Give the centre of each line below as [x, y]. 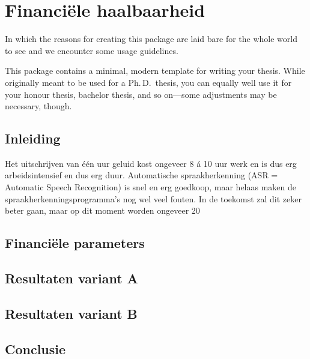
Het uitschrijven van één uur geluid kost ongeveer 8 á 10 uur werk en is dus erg [151, 163]
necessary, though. [38, 106]
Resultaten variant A [71, 278]
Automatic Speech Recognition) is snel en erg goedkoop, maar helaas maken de [151, 187]
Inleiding [33, 138]
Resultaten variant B [71, 313]
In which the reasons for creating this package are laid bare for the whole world [151, 39]
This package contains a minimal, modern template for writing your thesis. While [155, 71]
